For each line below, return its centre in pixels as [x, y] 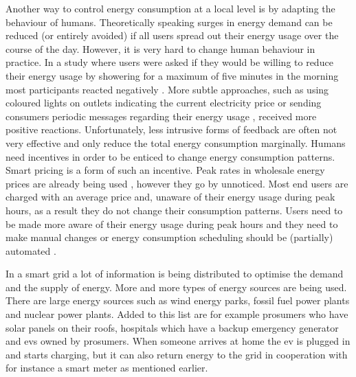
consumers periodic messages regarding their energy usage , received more [161, 116]
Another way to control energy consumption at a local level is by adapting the [170, 8]
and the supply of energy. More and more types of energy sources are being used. [176, 287]
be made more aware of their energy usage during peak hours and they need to [172, 224]
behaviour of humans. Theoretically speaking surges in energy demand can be [169, 22]
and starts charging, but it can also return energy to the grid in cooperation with [177, 354]
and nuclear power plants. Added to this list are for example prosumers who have [177, 314]
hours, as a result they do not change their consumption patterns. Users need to [174, 210]
